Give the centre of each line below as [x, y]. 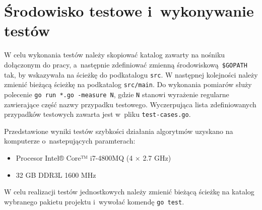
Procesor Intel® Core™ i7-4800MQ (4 [74, 157]
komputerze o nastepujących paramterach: [70, 141]
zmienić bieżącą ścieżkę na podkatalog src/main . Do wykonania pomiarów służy [128, 84]
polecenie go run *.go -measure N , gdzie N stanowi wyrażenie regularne [117, 94]
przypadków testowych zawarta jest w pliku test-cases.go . [97, 114]
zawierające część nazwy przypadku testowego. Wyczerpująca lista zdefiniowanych [130, 104]
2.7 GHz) [157, 157]
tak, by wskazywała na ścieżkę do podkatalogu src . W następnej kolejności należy [131, 74]
